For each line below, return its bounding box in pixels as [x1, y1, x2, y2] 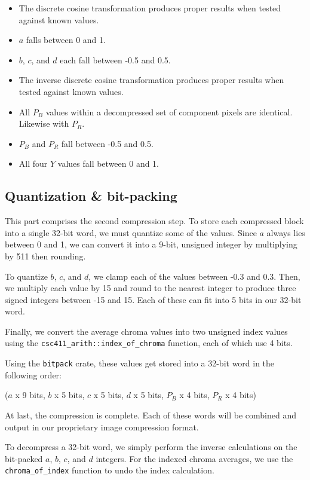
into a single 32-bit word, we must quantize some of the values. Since [5, 226, 257, 239]
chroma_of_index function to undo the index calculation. [5, 464, 214, 476]
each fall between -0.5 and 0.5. [60, 53, 171, 66]
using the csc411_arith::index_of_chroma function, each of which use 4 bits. [5, 337, 293, 349]
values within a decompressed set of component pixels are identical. [45, 105, 293, 118]
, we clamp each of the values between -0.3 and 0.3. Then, [88, 270, 300, 282]
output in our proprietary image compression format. [5, 420, 199, 433]
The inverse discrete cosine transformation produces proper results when [19, 74, 284, 86]
